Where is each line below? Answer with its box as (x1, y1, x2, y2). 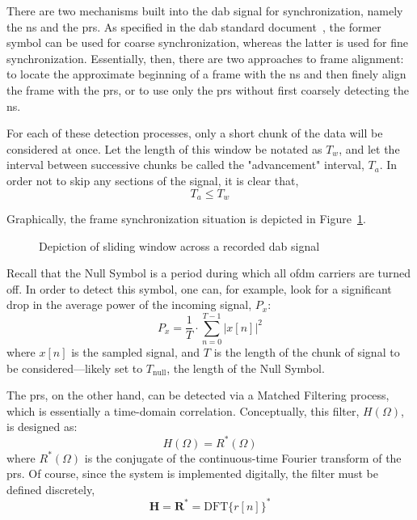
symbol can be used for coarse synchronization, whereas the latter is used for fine (6, 34, 408, 51)
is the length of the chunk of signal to (213, 344, 400, 361)
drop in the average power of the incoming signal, (6, 296, 252, 313)
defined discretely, (6, 480, 95, 497)
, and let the (339, 140, 400, 157)
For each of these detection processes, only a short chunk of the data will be (6, 125, 383, 142)
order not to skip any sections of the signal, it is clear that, (6, 171, 299, 188)
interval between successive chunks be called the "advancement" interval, (6, 156, 364, 173)
